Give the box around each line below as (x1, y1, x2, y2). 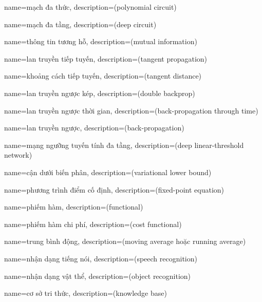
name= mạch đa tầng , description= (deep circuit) (4, 18, 157, 29)
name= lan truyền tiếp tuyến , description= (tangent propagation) (4, 53, 207, 64)
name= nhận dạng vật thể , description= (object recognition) (4, 270, 191, 281)
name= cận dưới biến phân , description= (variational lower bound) (4, 166, 212, 177)
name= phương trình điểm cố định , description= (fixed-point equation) (4, 184, 224, 195)
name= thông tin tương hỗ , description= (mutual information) (4, 36, 197, 47)
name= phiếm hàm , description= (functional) (4, 201, 143, 212)
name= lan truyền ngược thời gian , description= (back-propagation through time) (4, 105, 258, 116)
